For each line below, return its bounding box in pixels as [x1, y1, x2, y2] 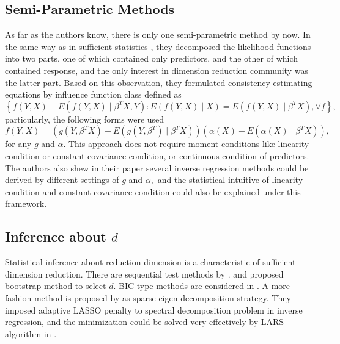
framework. [5, 197, 47, 210]
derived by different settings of [5, 173, 119, 186]
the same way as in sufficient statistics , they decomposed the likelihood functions [5, 40, 311, 52]
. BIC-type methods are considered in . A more [113, 279, 290, 292]
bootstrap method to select [5, 279, 106, 292]
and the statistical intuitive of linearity [157, 173, 303, 186]
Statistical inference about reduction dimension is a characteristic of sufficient [5, 256, 296, 268]
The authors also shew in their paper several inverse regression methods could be [5, 161, 309, 174]
